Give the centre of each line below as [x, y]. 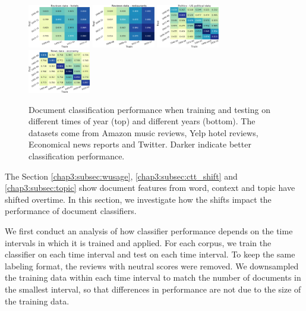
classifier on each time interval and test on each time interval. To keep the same [150, 254]
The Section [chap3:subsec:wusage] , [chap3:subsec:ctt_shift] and [121, 176]
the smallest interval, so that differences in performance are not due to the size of [153, 289]
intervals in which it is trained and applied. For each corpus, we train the [138, 242]
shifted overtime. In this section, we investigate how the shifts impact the [138, 199]
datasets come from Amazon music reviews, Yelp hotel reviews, [143, 132]
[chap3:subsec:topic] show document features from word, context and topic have [150, 188]
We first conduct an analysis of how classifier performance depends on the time [149, 231]
